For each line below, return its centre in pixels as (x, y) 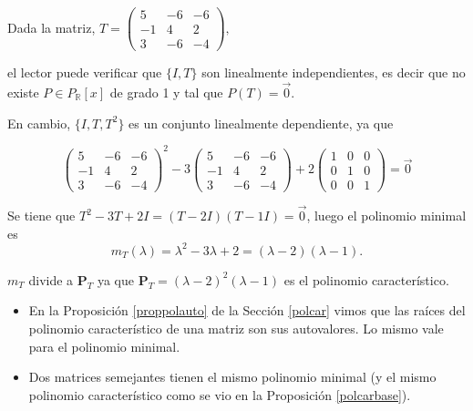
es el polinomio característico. (366, 279)
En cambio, (39, 123)
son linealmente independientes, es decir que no (334, 72)
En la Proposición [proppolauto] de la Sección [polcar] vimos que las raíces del (247, 310)
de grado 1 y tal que (166, 92)
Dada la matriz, (51, 27)
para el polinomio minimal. (104, 346)
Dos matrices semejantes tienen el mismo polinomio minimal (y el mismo (232, 377)
